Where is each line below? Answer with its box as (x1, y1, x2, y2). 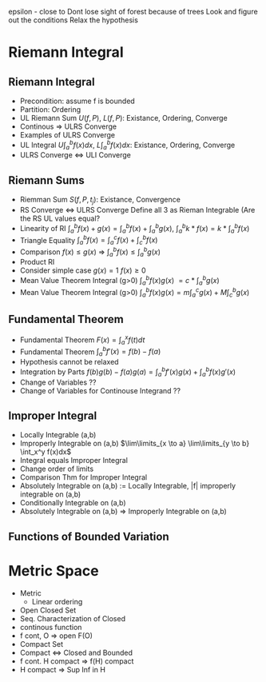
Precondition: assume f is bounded (19, 96, 136, 106)
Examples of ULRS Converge (19, 130, 116, 139)
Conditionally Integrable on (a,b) (19, 498, 126, 508)
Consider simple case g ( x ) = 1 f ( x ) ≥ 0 (19, 265, 146, 275)
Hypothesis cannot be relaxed (19, 357, 119, 367)
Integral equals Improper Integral (19, 456, 128, 465)
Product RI (19, 257, 55, 267)
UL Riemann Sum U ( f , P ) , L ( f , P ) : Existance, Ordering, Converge (19, 114, 228, 122)
